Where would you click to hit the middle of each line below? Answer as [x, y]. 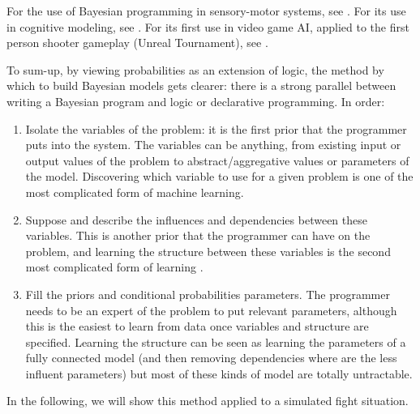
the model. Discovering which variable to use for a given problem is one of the [219, 176]
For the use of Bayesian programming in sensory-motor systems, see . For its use [206, 11]
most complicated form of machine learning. [135, 192]
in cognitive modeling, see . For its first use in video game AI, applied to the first [208, 26]
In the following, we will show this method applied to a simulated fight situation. [208, 401]
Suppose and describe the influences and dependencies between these [196, 219]
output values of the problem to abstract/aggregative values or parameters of [217, 160]
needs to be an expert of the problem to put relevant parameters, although [211, 310]
